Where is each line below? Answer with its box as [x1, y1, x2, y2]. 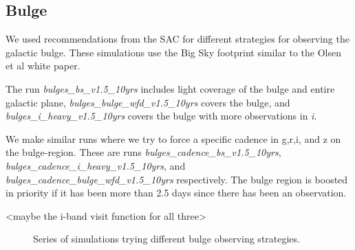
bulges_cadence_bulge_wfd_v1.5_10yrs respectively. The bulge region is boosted [6, 172, 348, 186]
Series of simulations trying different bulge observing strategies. [33, 231, 300, 246]
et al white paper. [6, 58, 80, 73]
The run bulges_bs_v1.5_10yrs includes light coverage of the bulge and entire [6, 81, 335, 95]
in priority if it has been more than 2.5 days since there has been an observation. [6, 185, 347, 200]
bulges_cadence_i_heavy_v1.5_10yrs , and [6, 158, 186, 172]
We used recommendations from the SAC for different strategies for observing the [6, 32, 349, 46]
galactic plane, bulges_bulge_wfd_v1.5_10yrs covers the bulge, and [6, 95, 290, 109]
